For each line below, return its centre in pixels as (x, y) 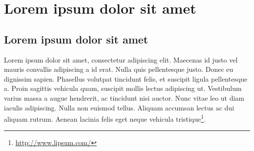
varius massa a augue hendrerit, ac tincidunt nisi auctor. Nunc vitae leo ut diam (124, 97)
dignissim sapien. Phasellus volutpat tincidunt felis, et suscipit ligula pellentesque (126, 78)
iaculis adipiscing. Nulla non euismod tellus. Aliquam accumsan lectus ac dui (119, 107)
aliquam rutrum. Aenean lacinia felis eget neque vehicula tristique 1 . (105, 118)
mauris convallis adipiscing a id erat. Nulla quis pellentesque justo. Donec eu (119, 69)
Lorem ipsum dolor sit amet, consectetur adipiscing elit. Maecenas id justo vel (121, 59)
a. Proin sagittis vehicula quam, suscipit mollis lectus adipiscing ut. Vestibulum (123, 88)
